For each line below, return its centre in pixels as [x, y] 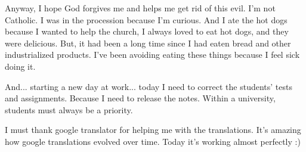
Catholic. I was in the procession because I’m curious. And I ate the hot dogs [146, 19]
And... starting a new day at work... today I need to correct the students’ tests [149, 86]
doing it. [20, 66]
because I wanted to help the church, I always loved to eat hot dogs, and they [147, 31]
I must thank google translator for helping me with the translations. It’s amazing [153, 130]
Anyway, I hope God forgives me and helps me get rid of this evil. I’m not [140, 8]
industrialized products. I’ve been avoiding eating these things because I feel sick [152, 55]
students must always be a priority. [69, 109]
